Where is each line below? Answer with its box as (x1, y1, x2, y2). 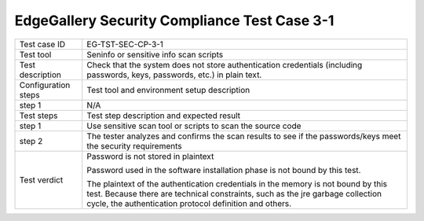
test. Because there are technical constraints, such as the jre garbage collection (86, 188, 382, 199)
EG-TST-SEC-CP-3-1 (86, 39, 164, 50)
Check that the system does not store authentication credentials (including (86, 59, 363, 70)
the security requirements (86, 140, 182, 151)
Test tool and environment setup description (86, 84, 250, 95)
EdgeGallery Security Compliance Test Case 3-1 (14, 12, 334, 29)
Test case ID (19, 39, 66, 50)
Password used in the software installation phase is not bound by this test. (86, 164, 361, 175)
